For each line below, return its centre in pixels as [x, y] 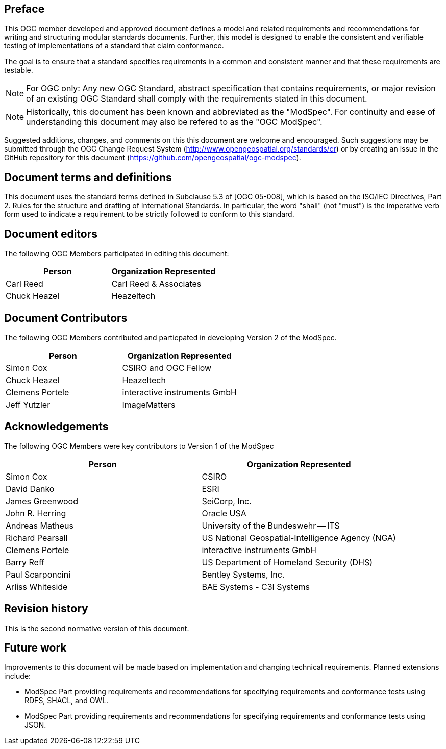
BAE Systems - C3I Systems [256, 586]
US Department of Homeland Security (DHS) [287, 562]
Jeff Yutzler [28, 404]
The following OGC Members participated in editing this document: [117, 254]
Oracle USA [224, 513]
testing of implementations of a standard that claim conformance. [114, 46]
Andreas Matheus [40, 525]
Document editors [51, 234]
